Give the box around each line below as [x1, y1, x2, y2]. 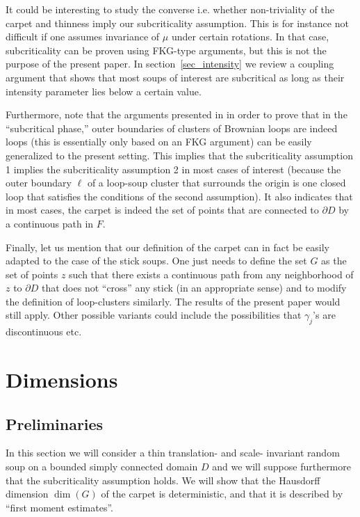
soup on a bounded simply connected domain [6, 459, 198, 474]
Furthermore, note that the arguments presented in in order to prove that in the [6, 107, 347, 122]
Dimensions [6, 365, 118, 394]
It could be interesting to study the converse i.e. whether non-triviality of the [6, 2, 334, 16]
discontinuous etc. [6, 324, 82, 339]
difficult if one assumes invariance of [6, 29, 160, 44]
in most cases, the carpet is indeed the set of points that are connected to [6, 202, 319, 217]
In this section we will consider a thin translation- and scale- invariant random [6, 445, 340, 460]
